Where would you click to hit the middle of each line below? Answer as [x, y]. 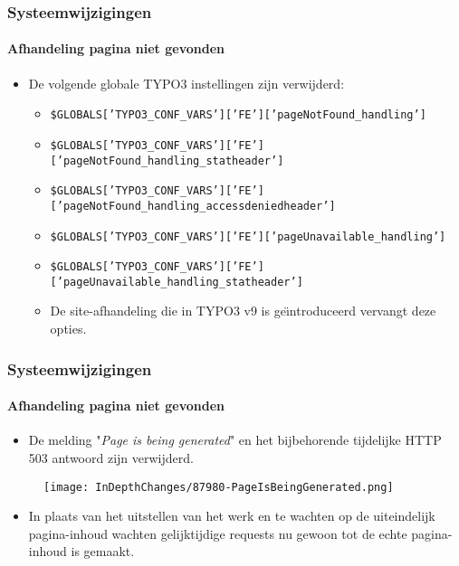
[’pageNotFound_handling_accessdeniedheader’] [193, 206]
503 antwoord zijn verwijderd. [111, 457]
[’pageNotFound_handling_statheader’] [167, 160]
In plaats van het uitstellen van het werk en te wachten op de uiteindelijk [232, 516]
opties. [68, 329]
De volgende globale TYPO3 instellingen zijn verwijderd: [186, 83]
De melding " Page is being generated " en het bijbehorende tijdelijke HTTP [235, 440]
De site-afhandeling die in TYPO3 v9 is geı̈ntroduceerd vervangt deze [243, 311]
